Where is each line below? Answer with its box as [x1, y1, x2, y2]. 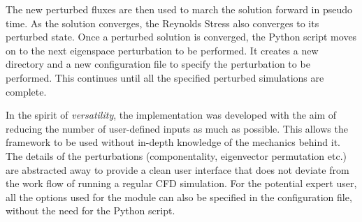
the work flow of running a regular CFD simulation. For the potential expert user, [6, 176, 357, 191]
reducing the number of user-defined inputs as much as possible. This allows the [6, 121, 348, 135]
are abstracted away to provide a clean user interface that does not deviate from [6, 162, 349, 177]
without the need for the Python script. [6, 203, 175, 218]
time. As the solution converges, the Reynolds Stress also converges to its [6, 15, 319, 30]
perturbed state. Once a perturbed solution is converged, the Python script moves [6, 29, 357, 44]
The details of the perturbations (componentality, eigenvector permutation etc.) [6, 148, 347, 163]
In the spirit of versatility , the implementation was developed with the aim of [6, 108, 337, 122]
